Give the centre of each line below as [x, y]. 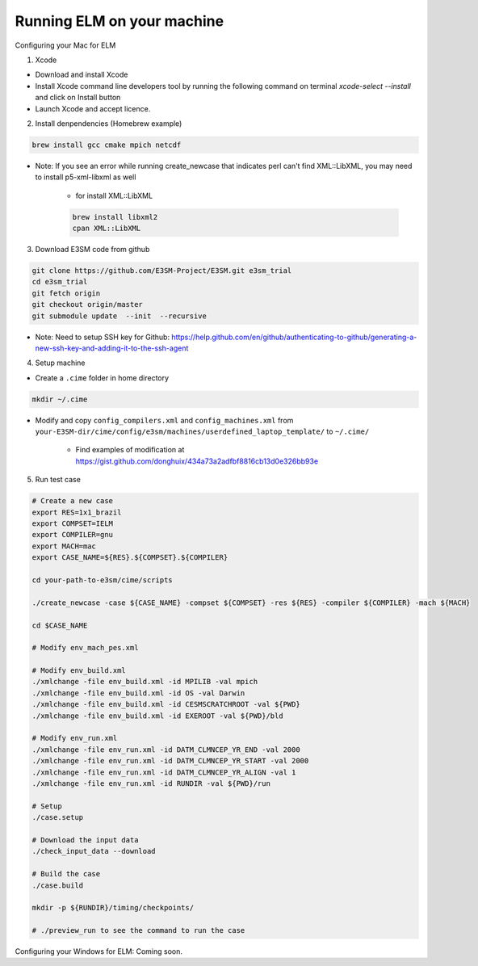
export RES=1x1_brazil [77, 512]
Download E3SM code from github [92, 249]
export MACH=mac [64, 546]
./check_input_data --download [94, 851]
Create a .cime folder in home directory [102, 378]
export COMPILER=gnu [72, 535]
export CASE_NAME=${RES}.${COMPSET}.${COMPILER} [130, 558]
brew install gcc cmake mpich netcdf [107, 145]
